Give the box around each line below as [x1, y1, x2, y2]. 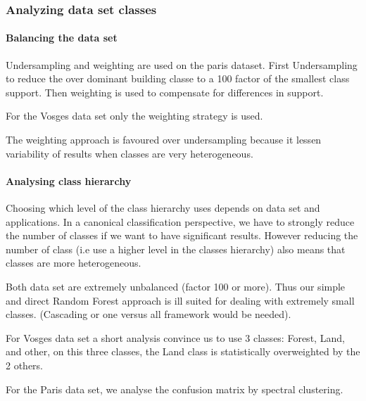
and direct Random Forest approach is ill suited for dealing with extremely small [6, 293, 355, 307]
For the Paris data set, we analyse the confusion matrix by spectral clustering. [6, 381, 343, 396]
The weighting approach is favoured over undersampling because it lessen [6, 132, 322, 147]
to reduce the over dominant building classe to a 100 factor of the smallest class [6, 71, 350, 86]
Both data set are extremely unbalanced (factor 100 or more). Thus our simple [6, 279, 346, 293]
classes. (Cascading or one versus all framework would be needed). [6, 307, 291, 322]
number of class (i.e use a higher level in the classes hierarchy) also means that [6, 241, 346, 256]
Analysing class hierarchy [6, 173, 132, 188]
